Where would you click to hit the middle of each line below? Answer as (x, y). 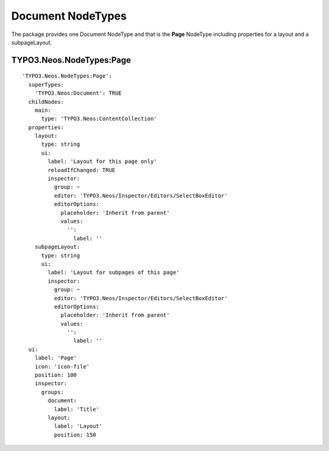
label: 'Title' (77, 409)
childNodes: (46, 102)
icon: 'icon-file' (62, 366)
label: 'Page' (56, 358)
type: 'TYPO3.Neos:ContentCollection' (99, 119)
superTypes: (46, 85)
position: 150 (75, 435)
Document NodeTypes (69, 16)
